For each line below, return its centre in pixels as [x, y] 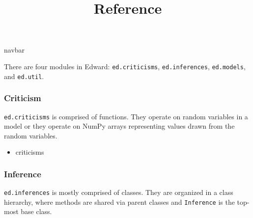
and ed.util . [24, 76]
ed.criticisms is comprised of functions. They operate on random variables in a [126, 116]
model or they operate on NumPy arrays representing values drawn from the [119, 126]
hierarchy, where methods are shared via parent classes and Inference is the [119, 202]
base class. [36, 211]
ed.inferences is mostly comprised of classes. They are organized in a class [119, 192]
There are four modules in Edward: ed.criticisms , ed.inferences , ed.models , [125, 66]
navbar [14, 50]
